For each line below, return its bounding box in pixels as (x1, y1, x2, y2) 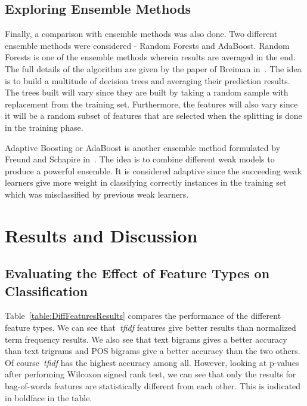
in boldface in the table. (5, 391, 92, 404)
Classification (5, 281, 88, 300)
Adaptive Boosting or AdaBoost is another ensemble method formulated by (5, 141, 281, 153)
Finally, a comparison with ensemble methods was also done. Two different (5, 27, 278, 40)
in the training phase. (5, 121, 83, 133)
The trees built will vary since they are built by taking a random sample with (5, 86, 289, 99)
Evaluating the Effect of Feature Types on (5, 264, 270, 282)
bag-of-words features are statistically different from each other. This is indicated (5, 380, 301, 392)
